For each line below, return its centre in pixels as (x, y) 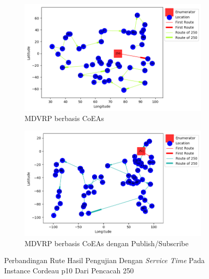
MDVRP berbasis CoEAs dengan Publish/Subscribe (107, 243)
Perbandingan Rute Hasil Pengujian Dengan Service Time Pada (104, 260)
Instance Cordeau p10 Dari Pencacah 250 (69, 270)
